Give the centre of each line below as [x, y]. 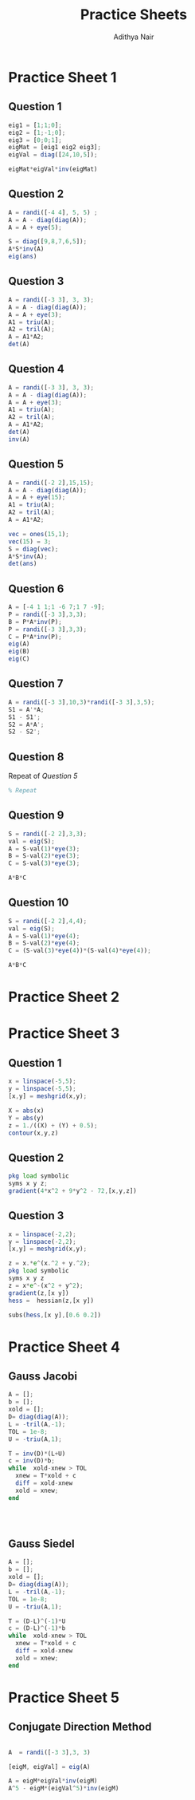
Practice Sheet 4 [64, 1347]
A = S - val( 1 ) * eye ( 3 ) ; [44, 849]
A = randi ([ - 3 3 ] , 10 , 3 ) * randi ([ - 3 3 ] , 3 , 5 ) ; [82, 702]
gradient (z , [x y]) [39, 1293]
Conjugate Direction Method [80, 1727]
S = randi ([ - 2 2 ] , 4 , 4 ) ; [48, 921]
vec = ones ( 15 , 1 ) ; [39, 534]
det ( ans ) [23, 564]
